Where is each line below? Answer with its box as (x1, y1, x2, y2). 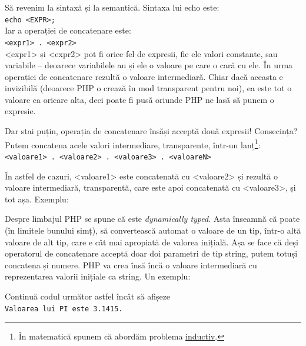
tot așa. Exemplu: (5, 192, 69, 205)
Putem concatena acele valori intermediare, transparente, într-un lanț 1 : (5, 137, 261, 151)
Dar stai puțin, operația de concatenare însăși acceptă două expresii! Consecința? (5, 125, 298, 137)
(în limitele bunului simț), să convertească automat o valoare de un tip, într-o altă (5, 224, 301, 236)
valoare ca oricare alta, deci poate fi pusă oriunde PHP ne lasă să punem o (5, 93, 274, 105)
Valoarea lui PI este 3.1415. (5, 304, 123, 313)
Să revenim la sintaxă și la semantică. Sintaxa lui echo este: (5, 1, 219, 13)
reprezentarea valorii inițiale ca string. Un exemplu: (5, 270, 191, 282)
